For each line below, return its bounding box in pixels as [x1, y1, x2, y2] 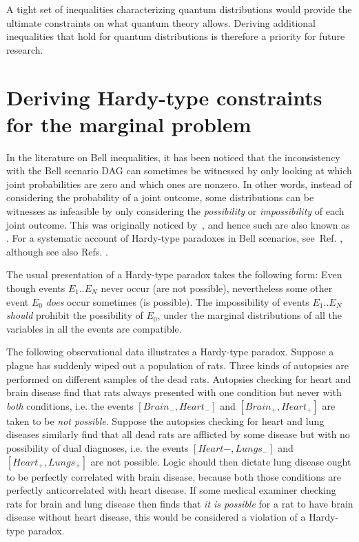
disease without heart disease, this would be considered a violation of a [6, 510, 306, 524]
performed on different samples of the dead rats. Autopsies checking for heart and [6, 371, 351, 386]
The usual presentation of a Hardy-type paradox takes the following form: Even [6, 267, 342, 282]
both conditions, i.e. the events [6, 398, 134, 413]
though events [6, 281, 65, 295]
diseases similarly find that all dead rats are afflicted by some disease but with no [6, 427, 350, 441]
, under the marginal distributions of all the [157, 308, 342, 322]
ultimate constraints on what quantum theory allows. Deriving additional [6, 15, 316, 30]
